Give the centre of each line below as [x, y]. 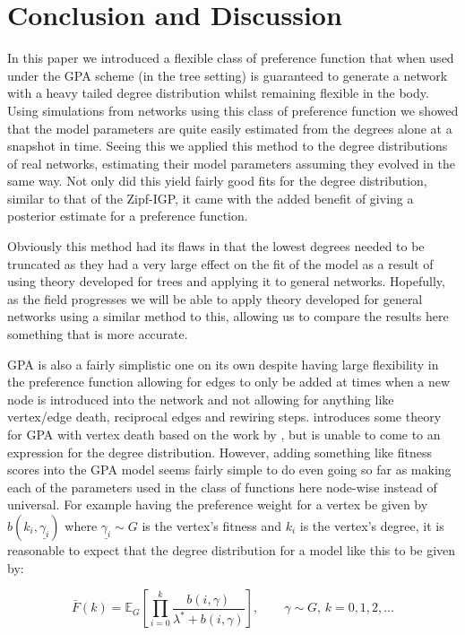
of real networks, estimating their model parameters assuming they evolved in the [231, 163]
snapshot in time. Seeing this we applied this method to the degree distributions [228, 146]
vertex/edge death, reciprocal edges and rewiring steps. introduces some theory [224, 417]
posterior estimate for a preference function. [128, 216]
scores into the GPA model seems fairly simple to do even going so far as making [229, 470]
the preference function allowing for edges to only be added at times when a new [229, 382]
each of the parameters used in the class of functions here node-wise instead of [222, 487]
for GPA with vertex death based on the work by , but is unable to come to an [224, 434]
